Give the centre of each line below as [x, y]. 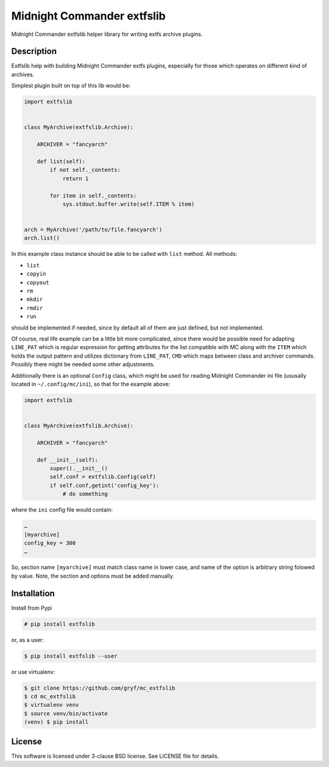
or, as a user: [27, 640]
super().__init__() [79, 468]
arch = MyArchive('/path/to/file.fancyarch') [93, 230]
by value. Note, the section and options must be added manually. [93, 576]
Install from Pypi [32, 608]
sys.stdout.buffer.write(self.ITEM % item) [129, 204]
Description [34, 51]
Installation [33, 593]
